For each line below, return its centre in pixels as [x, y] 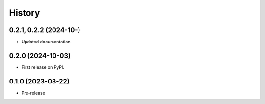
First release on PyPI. [43, 67]
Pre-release [33, 93]
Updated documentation [46, 42]
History [25, 13]
